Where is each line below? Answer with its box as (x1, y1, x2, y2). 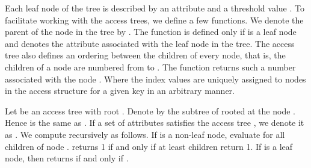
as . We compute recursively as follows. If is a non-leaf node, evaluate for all (5, 128, 285, 140)
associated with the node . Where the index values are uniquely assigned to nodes (5, 72, 306, 85)
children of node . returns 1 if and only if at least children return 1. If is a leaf (5, 140, 293, 152)
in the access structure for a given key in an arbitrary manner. (5, 84, 235, 97)
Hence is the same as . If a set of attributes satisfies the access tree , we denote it (5, 116, 304, 129)
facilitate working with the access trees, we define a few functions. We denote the (5, 13, 304, 26)
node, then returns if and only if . (5, 152, 129, 164)
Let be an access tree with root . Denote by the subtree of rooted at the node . (5, 104, 295, 117)
